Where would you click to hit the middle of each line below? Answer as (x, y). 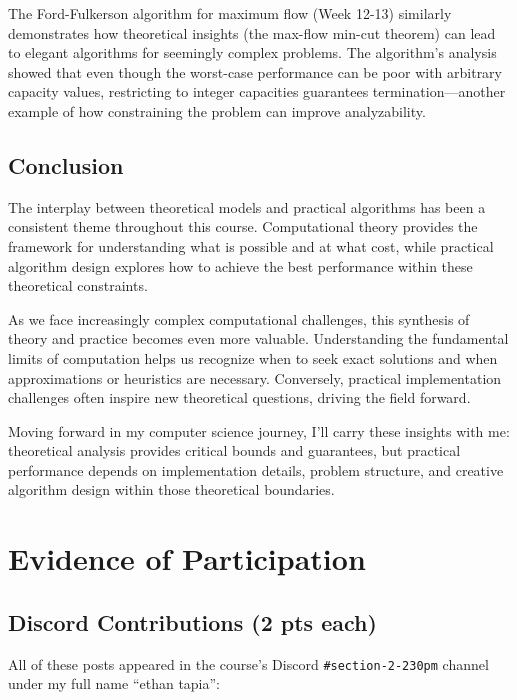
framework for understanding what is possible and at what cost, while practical (251, 245)
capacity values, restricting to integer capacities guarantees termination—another (257, 91)
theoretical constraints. (78, 285)
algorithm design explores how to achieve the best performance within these (240, 265)
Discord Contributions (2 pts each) (192, 621)
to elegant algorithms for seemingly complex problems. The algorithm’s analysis (252, 52)
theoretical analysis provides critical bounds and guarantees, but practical (234, 450)
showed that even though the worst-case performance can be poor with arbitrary (255, 71)
